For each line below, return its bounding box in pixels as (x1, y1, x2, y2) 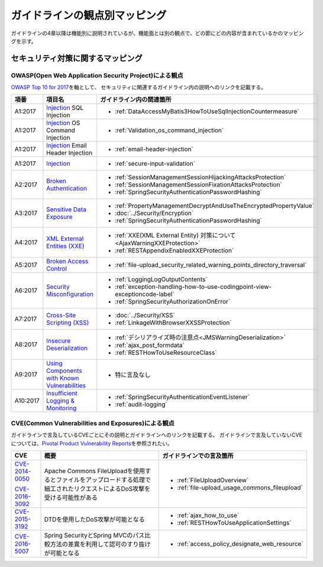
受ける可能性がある (44, 494, 98, 502)
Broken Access (46, 257, 89, 266)
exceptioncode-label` (114, 290, 175, 298)
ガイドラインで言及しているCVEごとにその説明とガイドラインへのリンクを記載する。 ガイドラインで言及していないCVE (11, 431, 303, 439)
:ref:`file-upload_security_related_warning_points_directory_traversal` (114, 261, 307, 269)
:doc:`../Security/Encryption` (114, 209, 194, 217)
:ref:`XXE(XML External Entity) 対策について (114, 231, 236, 240)
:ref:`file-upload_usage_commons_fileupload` (177, 484, 303, 492)
